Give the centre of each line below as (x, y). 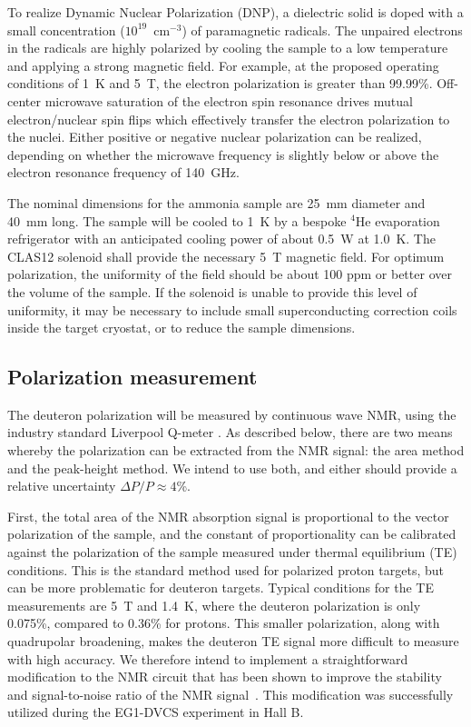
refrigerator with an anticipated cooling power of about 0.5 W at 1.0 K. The (221, 239)
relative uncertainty (62, 486)
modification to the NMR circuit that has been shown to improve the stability (225, 677)
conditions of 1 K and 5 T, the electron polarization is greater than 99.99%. (220, 83)
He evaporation (397, 220)
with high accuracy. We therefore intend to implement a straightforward (208, 658)
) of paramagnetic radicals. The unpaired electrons (322, 30)
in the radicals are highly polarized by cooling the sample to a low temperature (228, 48)
